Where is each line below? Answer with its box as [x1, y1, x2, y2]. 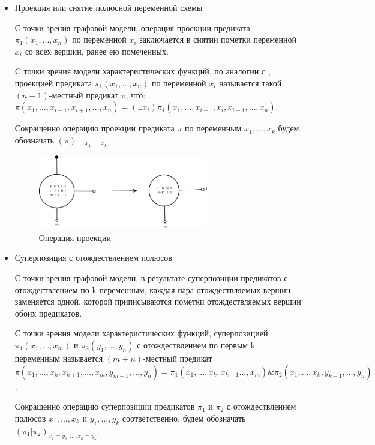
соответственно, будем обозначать [122, 411, 246, 424]
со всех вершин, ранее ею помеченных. [25, 44, 169, 57]
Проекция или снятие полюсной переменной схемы [14, 1, 203, 13]
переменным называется [14, 351, 103, 364]
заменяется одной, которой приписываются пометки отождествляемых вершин [14, 295, 301, 308]
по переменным [185, 122, 242, 134]
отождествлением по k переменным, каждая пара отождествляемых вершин [14, 283, 291, 296]
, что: [125, 88, 146, 101]
